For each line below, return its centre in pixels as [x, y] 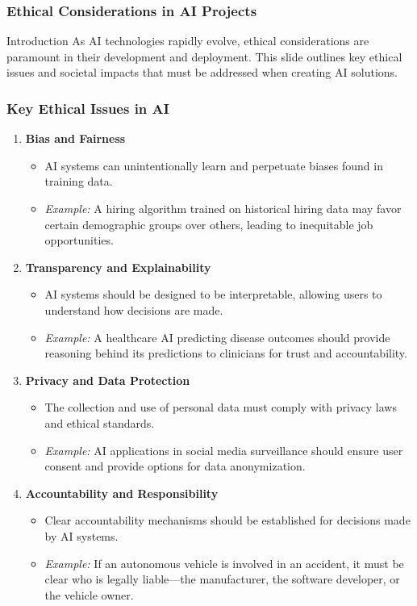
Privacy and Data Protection [108, 380]
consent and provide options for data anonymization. [175, 466]
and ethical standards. [100, 422]
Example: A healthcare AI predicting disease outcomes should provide [217, 337]
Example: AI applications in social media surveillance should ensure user [224, 450]
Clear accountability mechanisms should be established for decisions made [227, 520]
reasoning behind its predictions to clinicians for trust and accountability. [226, 353]
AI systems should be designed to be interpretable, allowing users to [213, 294]
